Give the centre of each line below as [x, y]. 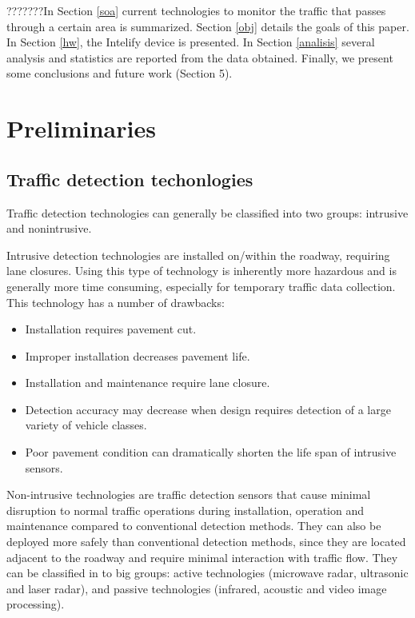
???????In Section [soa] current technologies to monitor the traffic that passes [196, 10]
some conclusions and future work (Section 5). [120, 73]
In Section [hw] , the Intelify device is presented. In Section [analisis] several [191, 42]
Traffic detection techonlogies [130, 179]
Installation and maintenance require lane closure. [148, 383]
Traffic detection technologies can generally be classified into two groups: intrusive [207, 212]
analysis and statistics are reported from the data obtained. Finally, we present [200, 57]
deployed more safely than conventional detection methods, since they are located [206, 542]
